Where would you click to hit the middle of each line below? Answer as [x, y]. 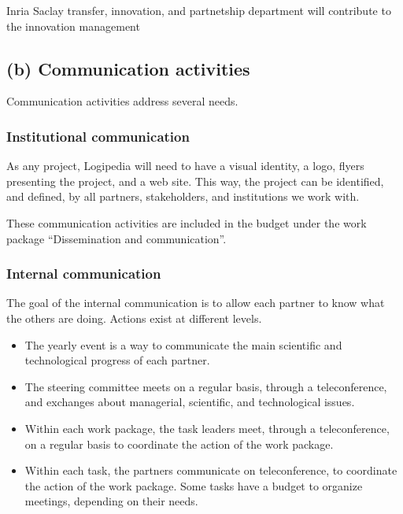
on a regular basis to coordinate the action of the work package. [179, 444]
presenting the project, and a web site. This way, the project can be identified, [195, 181]
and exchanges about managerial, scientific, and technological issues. [190, 402]
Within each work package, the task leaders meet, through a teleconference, [207, 428]
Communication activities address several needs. [122, 101]
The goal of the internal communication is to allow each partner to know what [196, 303]
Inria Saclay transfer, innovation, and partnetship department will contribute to [199, 10]
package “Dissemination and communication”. [116, 238]
